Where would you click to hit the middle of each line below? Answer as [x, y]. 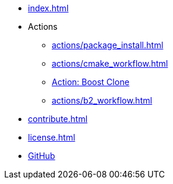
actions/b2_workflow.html [102, 100]
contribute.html [58, 119]
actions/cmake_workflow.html [110, 63]
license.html [52, 137]
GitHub [42, 156]
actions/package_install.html [108, 45]
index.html [48, 8]
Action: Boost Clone [91, 82]
